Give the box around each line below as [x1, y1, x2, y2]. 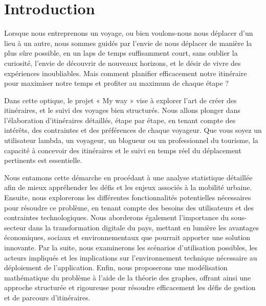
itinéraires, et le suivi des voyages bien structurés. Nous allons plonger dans [4, 105, 240, 115]
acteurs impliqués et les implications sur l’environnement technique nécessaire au [4, 252, 257, 263]
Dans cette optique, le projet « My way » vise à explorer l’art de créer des [4, 95, 237, 105]
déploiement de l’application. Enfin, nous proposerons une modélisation [4, 262, 228, 273]
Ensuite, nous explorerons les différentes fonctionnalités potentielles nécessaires [4, 192, 251, 203]
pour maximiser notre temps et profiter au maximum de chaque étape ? [4, 78, 229, 88]
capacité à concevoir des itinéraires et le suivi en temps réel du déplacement [4, 145, 241, 155]
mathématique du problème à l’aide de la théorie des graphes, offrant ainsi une [4, 272, 251, 283]
